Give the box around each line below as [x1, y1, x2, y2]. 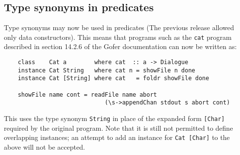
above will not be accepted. [4, 141, 85, 152]
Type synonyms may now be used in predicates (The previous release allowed [4, 22, 234, 33]
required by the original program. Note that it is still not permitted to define [4, 122, 233, 133]
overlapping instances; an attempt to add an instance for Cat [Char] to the [4, 132, 230, 142]
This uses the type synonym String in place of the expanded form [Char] [4, 113, 225, 123]
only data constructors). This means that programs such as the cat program [4, 32, 232, 42]
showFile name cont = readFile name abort [17, 91, 157, 98]
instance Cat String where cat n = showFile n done [17, 67, 195, 74]
